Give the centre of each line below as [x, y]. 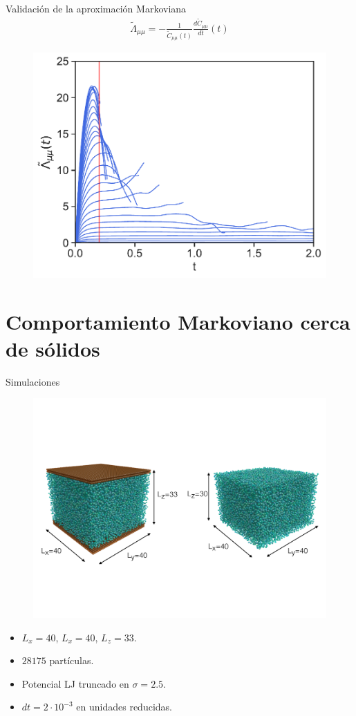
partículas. [72, 660]
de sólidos [53, 348]
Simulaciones [33, 381]
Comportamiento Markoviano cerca [178, 321]
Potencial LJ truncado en [75, 683]
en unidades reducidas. [124, 707]
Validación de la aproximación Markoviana [96, 8]
